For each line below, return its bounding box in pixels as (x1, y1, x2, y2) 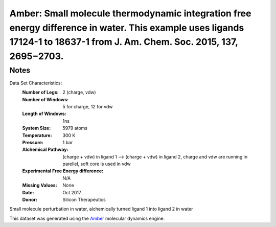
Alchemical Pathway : (22, 146, 68, 153)
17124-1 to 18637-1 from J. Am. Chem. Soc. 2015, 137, (9, 36, 238, 48)
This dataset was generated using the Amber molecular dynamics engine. (9, 215, 165, 221)
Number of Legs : (22, 89, 59, 96)
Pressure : (22, 139, 43, 145)
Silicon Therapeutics (62, 197, 106, 203)
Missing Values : (22, 182, 57, 189)
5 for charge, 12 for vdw (62, 103, 113, 109)
